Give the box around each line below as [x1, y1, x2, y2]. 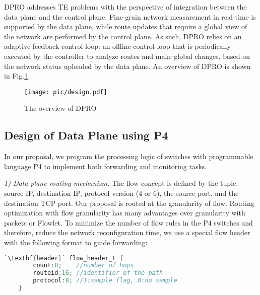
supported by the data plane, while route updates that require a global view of [4, 21, 247, 32]
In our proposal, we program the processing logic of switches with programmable [4, 151, 253, 162]
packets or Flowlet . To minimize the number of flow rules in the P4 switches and [4, 217, 253, 228]
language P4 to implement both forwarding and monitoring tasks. [4, 161, 207, 171]
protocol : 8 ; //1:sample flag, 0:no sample [33, 277, 177, 284]
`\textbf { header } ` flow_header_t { [4, 254, 123, 262]
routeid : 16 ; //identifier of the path [33, 269, 163, 277]
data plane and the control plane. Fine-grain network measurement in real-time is [4, 11, 256, 22]
